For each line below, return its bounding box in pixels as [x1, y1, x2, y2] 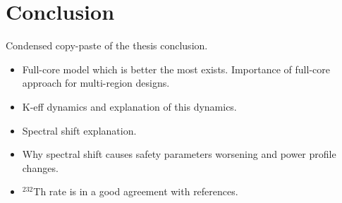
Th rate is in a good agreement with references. [33, 184, 238, 199]
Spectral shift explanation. [22, 123, 137, 137]
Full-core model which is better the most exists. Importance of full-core [22, 61, 330, 76]
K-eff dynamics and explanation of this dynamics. [22, 99, 237, 113]
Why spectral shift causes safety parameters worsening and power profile [22, 147, 336, 161]
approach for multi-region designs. [22, 75, 170, 90]
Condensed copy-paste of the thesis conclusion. [6, 38, 208, 53]
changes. [22, 160, 59, 175]
